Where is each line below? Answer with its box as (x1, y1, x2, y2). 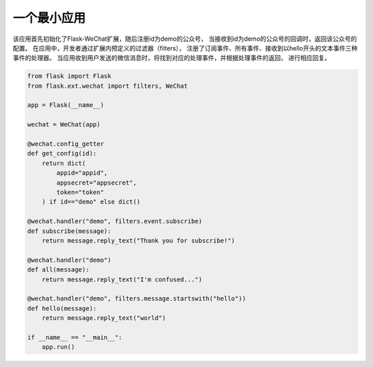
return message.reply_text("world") (41, 314, 166, 322)
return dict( (41, 159, 86, 167)
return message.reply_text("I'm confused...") (41, 275, 203, 283)
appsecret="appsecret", (56, 178, 137, 187)
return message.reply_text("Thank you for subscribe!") (41, 236, 236, 245)
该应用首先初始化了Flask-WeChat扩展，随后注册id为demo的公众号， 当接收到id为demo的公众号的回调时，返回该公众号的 (12, 35, 357, 43)
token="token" (56, 189, 104, 196)
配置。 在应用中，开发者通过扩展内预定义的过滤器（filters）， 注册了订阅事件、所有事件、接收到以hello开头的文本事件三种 (12, 44, 358, 52)
